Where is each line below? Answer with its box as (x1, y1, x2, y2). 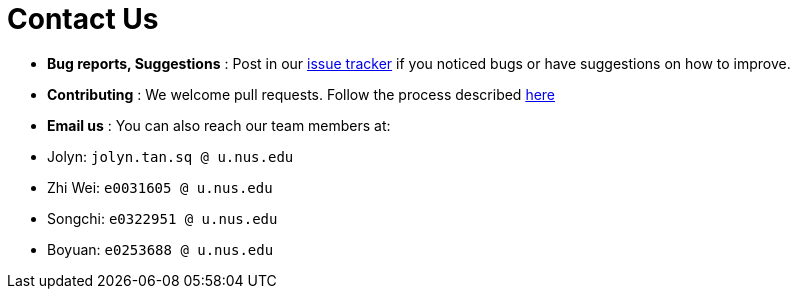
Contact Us (7, 2, 159, 36)
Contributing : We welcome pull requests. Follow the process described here (47, 85, 556, 103)
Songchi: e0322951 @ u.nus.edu (47, 209, 278, 227)
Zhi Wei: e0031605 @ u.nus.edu (47, 178, 273, 196)
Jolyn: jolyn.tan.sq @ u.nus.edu (47, 147, 294, 165)
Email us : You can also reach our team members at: (47, 116, 391, 134)
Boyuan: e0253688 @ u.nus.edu (47, 240, 274, 258)
